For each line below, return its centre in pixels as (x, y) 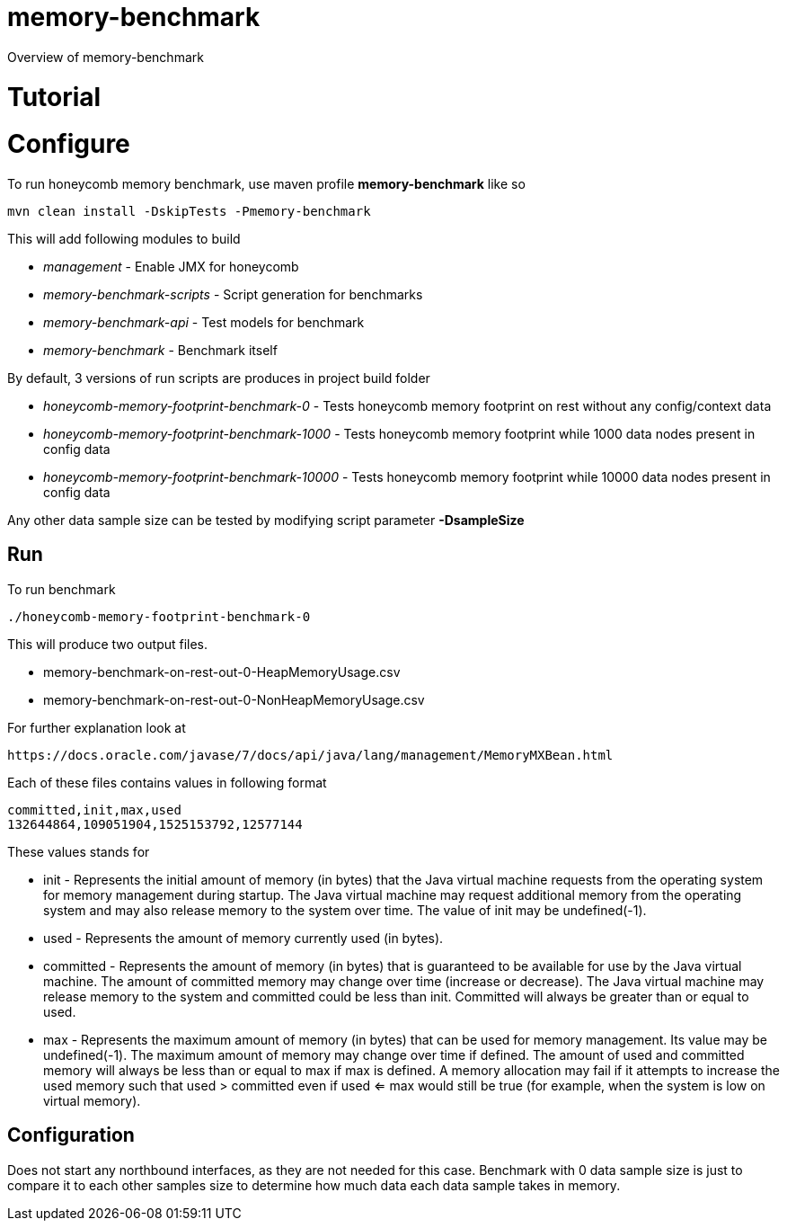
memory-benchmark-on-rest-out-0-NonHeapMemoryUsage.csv (234, 699)
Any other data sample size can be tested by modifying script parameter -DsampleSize (266, 520)
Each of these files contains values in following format (167, 782)
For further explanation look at (97, 727)
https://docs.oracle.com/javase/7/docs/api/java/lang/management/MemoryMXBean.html (310, 755)
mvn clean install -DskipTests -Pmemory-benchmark (189, 211)
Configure (69, 144)
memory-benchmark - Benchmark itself (160, 350)
